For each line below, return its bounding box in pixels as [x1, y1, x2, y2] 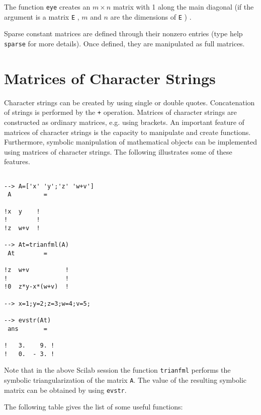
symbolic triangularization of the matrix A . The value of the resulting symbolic [4, 375, 247, 385]
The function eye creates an [4, 2, 91, 12]
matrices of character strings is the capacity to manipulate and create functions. [4, 126, 251, 137]
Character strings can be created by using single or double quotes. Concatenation [4, 97, 255, 107]
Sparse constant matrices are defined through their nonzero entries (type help [4, 28, 243, 39]
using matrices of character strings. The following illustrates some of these [4, 146, 232, 157]
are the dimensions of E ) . [110, 11, 192, 22]
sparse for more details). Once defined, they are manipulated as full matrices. [4, 38, 245, 48]
